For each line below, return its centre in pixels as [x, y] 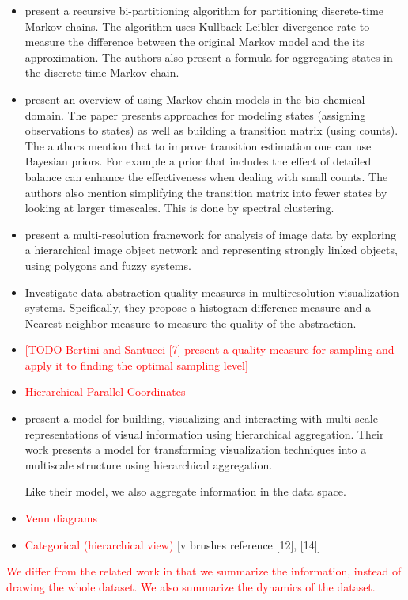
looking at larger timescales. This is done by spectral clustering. [179, 208]
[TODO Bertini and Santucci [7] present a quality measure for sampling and [210, 349]
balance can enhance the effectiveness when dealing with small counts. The [206, 176]
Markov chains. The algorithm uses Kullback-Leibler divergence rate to [197, 26]
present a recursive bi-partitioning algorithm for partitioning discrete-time [204, 10]
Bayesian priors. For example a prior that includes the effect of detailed [198, 161]
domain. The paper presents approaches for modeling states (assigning [195, 114]
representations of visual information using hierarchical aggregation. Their [204, 433]
